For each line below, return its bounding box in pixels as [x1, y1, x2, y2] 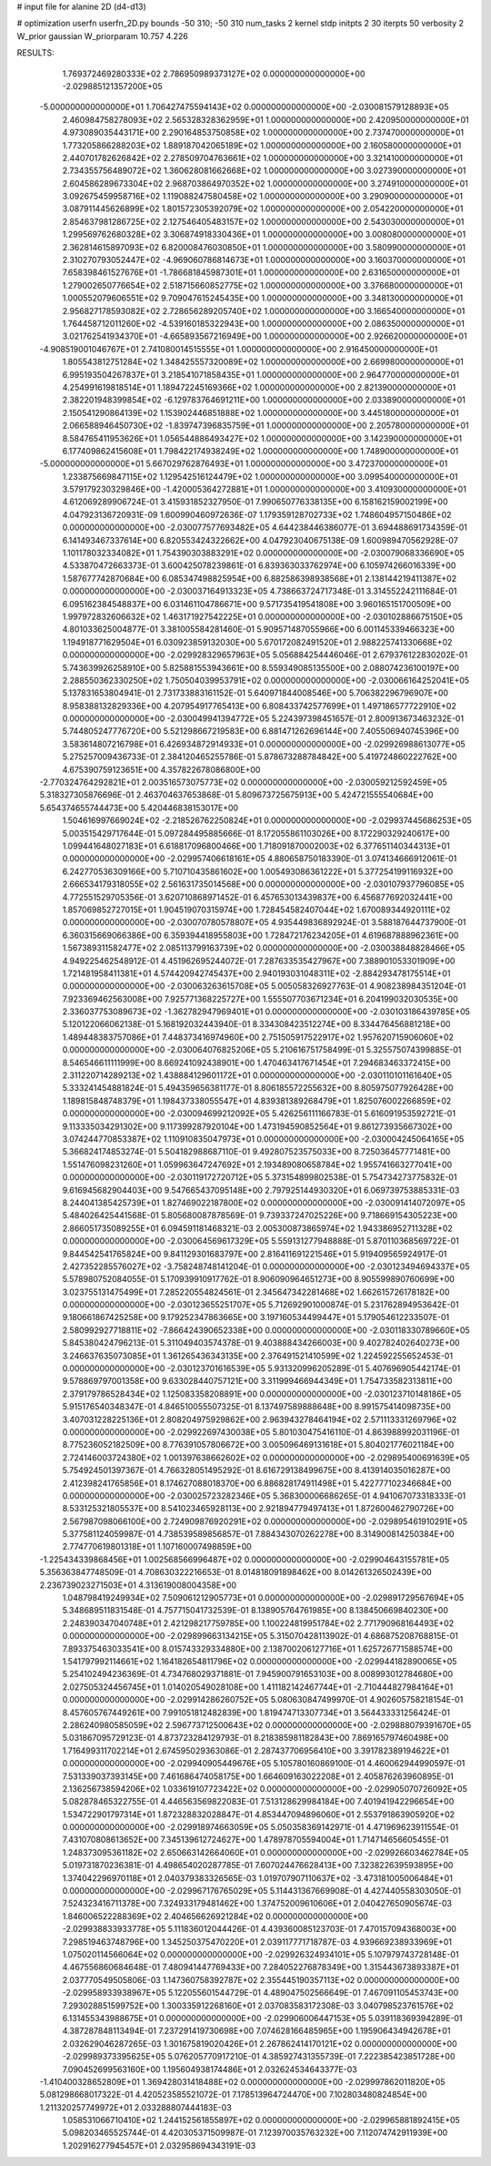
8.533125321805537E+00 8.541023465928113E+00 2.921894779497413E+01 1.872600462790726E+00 [62, 1503, 455, 1514]
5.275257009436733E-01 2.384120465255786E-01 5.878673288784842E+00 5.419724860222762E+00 [62, 751, 457, 762]
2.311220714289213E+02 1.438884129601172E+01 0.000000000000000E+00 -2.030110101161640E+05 [62, 1070, 453, 1081]
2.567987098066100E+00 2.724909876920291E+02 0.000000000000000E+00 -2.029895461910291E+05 [62, 1516, 468, 1527]
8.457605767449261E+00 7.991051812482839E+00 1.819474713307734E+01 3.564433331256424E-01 [62, 1707, 450, 1718]
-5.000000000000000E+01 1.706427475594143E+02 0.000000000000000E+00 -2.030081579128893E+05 [39, 101, 449, 113]
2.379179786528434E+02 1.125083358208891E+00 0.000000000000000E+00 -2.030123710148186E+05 [62, 1388, 462, 1399]
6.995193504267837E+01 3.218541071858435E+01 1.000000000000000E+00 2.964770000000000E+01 [62, 369, 459, 380]
